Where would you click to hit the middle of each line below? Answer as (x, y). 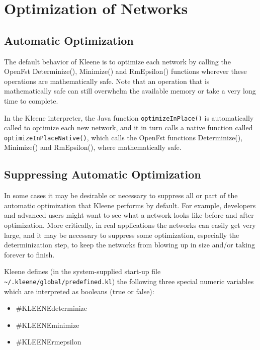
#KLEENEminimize (48, 325)
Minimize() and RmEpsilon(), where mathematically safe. (93, 147)
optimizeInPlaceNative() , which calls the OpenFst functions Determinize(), (123, 137)
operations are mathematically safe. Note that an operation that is (107, 81)
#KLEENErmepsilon (49, 342)
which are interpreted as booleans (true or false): (79, 291)
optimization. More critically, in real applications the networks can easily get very (130, 225)
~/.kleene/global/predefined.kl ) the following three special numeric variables (129, 281)
